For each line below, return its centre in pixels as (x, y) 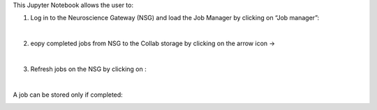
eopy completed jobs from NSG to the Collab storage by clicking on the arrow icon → (153, 44)
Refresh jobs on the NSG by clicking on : (88, 69)
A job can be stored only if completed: (68, 95)
